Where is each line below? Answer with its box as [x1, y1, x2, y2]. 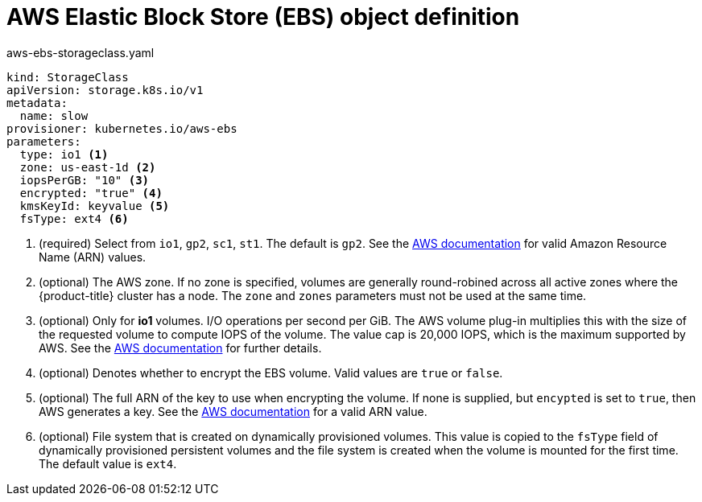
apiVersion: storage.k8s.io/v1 [6, 83, 204, 97]
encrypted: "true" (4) [19, 186, 163, 200]
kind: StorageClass [6, 70, 129, 84]
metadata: [6, 96, 68, 109]
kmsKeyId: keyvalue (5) [19, 199, 170, 212]
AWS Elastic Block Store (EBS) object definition [6, 3, 520, 31]
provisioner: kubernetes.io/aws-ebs [6, 121, 237, 135]
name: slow [19, 109, 89, 122]
